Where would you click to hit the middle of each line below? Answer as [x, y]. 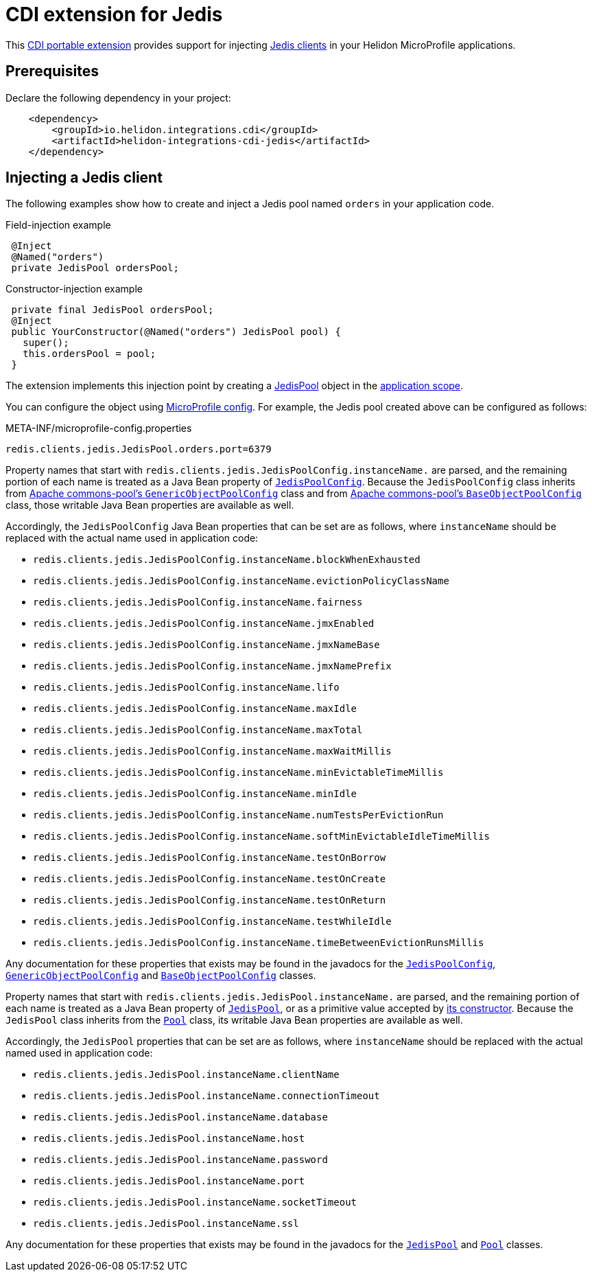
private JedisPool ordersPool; [95, 268]
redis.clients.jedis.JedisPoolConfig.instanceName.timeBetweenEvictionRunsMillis [259, 943]
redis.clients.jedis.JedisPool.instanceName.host [169, 1139]
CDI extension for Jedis [114, 14]
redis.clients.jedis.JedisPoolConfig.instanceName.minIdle [195, 794]
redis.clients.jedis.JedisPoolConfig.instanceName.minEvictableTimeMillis [238, 773]
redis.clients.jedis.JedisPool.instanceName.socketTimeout [195, 1203]
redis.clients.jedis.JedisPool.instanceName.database [180, 1117]
